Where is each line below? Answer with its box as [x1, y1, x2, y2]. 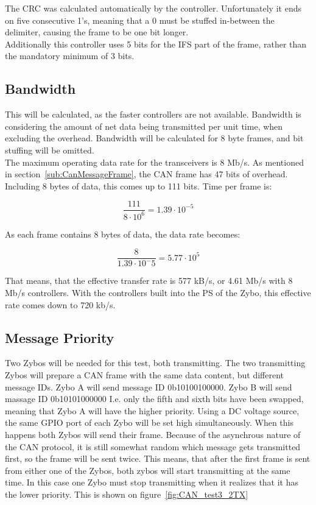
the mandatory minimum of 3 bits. [5, 49, 135, 62]
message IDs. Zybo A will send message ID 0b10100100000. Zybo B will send [5, 380, 292, 393]
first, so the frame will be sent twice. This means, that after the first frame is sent [5, 452, 311, 465]
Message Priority [5, 328, 114, 347]
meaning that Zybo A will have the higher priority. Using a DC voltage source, [5, 404, 300, 417]
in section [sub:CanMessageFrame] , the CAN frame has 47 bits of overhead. [5, 168, 288, 180]
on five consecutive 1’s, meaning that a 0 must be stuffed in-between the [5, 13, 275, 26]
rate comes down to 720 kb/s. [5, 298, 116, 311]
